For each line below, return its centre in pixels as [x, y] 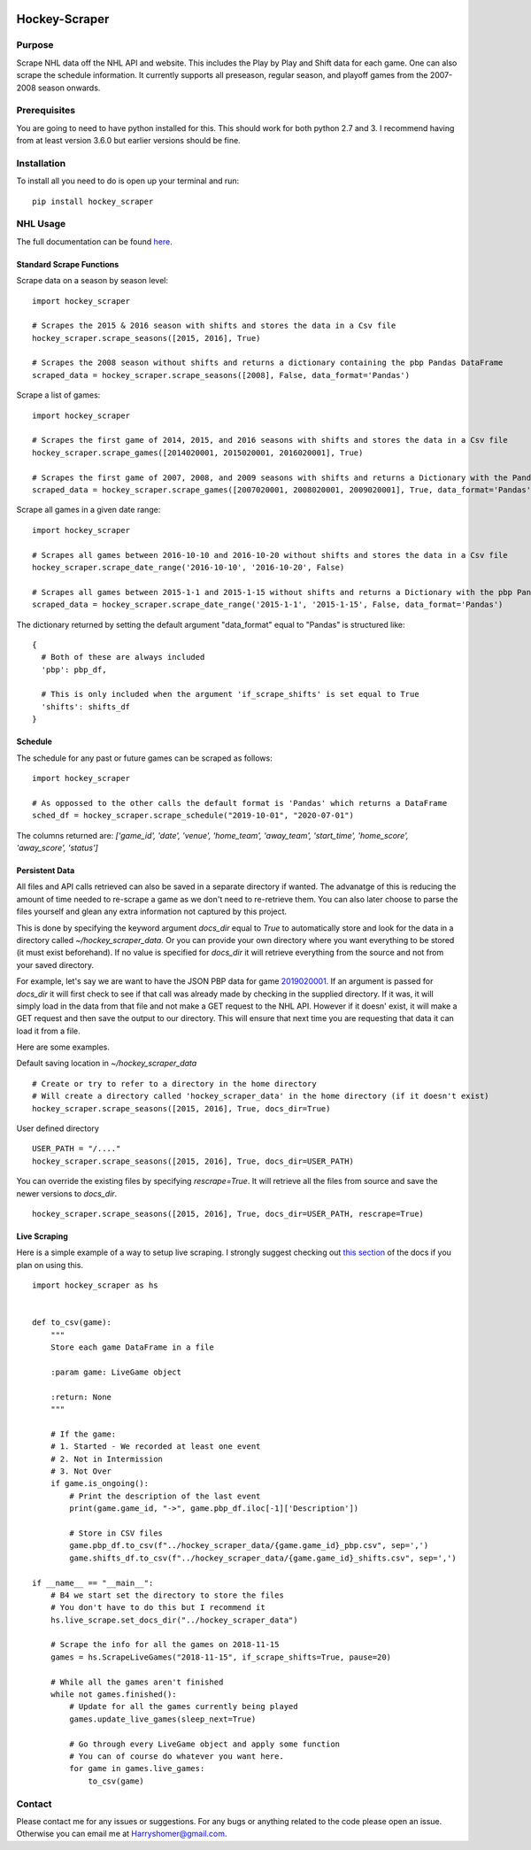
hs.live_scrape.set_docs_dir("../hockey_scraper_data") [174, 1620]
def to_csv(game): [72, 1323]
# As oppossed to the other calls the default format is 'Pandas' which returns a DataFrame [240, 803]
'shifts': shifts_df [86, 707]
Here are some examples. [63, 1047]
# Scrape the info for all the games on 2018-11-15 [165, 1645]
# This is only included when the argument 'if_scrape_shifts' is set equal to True [230, 694]
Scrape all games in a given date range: [88, 510]
